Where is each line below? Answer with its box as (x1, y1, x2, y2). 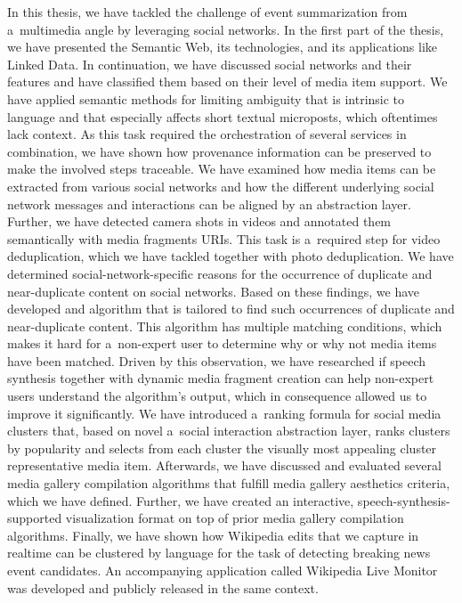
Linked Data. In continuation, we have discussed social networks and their (7, 54, 412, 73)
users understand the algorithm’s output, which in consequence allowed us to (7, 387, 427, 405)
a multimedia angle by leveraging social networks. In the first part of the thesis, (7, 20, 444, 38)
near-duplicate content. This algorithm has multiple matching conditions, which (7, 316, 442, 335)
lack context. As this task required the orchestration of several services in (7, 125, 407, 143)
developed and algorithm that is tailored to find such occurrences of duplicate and (7, 299, 455, 318)
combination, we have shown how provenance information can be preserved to (7, 142, 432, 160)
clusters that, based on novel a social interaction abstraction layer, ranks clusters (7, 421, 450, 440)
